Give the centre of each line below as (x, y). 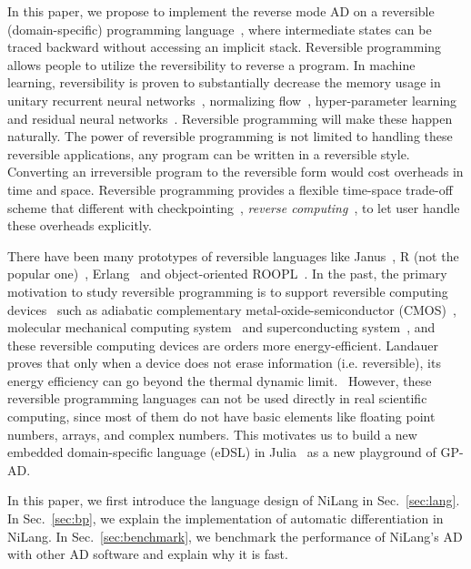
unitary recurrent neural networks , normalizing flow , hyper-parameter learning (232, 100)
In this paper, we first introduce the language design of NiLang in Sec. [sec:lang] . (234, 500)
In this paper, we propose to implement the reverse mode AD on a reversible (221, 11)
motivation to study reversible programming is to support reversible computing (228, 291)
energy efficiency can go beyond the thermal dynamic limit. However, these (220, 380)
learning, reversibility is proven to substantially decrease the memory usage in (224, 82)
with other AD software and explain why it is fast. (148, 554)
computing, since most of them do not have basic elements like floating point (221, 417)
